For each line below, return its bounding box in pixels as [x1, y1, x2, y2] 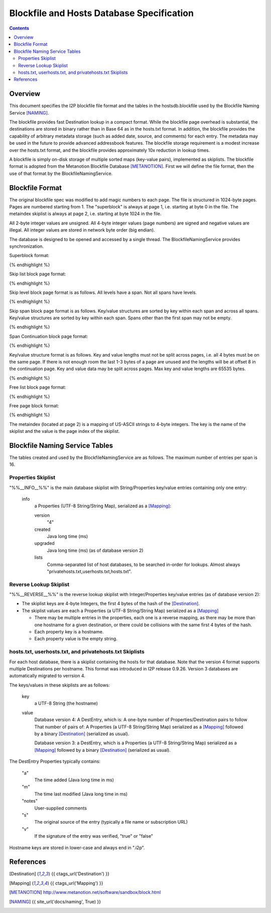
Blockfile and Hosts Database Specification [9, 8, 194, 19]
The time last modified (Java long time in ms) [34, 791, 128, 797]
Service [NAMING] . [9, 109, 49, 116]
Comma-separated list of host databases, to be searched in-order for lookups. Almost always [47, 561, 240, 567]
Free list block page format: [9, 384, 66, 390]
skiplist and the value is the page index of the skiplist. [9, 428, 120, 434]
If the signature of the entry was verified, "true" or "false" [34, 833, 153, 839]
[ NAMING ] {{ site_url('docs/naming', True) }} [9, 898, 101, 904]
